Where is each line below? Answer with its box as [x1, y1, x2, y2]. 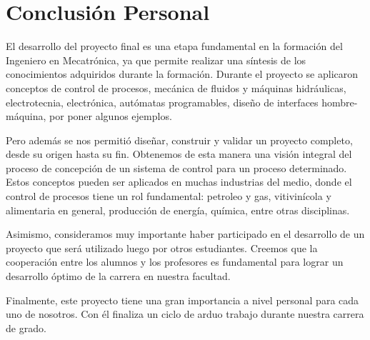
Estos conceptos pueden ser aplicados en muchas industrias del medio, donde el [6, 174, 352, 189]
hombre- [321, 94, 358, 109]
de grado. [6, 320, 46, 335]
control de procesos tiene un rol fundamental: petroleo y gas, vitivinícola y [6, 189, 331, 204]
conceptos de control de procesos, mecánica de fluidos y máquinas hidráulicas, [6, 80, 346, 95]
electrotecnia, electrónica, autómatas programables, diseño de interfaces [6, 94, 319, 109]
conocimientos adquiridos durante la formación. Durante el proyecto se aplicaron [6, 66, 359, 81]
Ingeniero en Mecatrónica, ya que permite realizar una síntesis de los [6, 52, 306, 67]
